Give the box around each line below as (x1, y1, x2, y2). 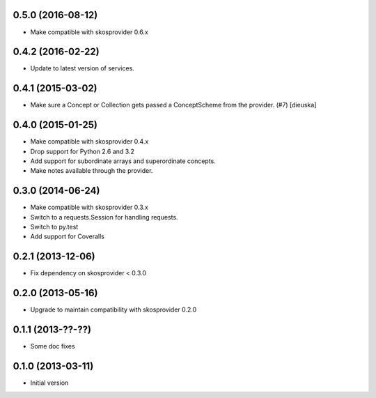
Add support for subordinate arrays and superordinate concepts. (30, 157, 216, 165)
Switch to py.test (30, 223, 79, 231)
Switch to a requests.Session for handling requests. (30, 213, 178, 221)
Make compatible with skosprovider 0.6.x (30, 28, 149, 36)
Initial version (30, 378, 69, 387)
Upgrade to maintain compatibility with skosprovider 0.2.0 (30, 305, 197, 314)
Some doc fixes (30, 342, 76, 351)
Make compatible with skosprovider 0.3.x (30, 203, 149, 212)
